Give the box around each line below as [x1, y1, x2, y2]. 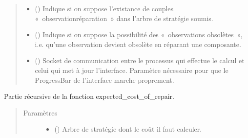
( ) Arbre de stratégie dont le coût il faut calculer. [54, 124, 202, 134]
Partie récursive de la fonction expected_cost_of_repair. [4, 91, 174, 101]
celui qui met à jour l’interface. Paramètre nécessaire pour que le [35, 65, 228, 75]
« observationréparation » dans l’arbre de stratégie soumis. [35, 13, 213, 23]
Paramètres [23, 107, 57, 117]
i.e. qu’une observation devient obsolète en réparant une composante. [35, 39, 241, 49]
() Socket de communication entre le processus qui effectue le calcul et [35, 55, 245, 66]
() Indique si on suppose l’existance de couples [35, 3, 174, 13]
